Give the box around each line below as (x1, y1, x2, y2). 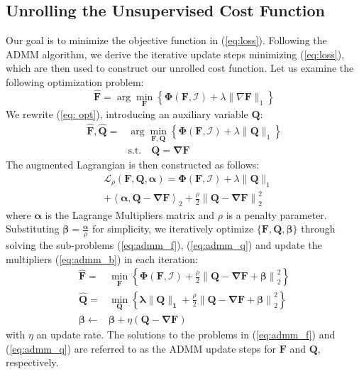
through (301, 221, 336, 236)
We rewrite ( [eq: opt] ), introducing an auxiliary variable (6, 107, 248, 122)
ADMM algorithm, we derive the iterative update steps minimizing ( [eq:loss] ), (6, 46, 345, 61)
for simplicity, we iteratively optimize (92, 221, 254, 236)
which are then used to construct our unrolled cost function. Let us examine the (6, 60, 354, 75)
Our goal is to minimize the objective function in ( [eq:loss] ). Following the (6, 33, 327, 48)
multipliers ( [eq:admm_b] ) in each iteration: (6, 251, 198, 266)
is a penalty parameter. (226, 207, 327, 222)
